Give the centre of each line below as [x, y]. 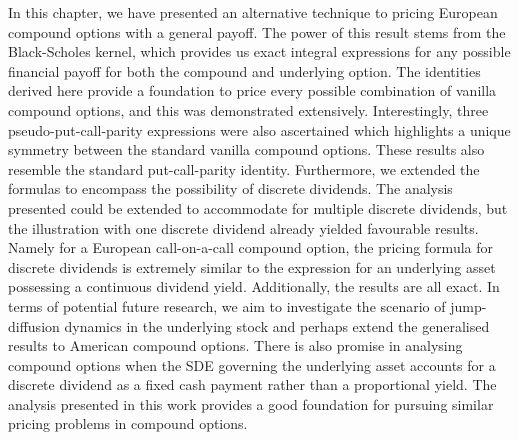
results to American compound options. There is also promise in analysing [235, 345]
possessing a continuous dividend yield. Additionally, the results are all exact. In [254, 286]
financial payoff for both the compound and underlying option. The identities [244, 70]
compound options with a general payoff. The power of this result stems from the [257, 31]
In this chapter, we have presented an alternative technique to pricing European [253, 12]
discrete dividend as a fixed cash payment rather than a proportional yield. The [252, 384]
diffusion [34, 325]
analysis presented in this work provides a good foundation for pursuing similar [251, 403]
